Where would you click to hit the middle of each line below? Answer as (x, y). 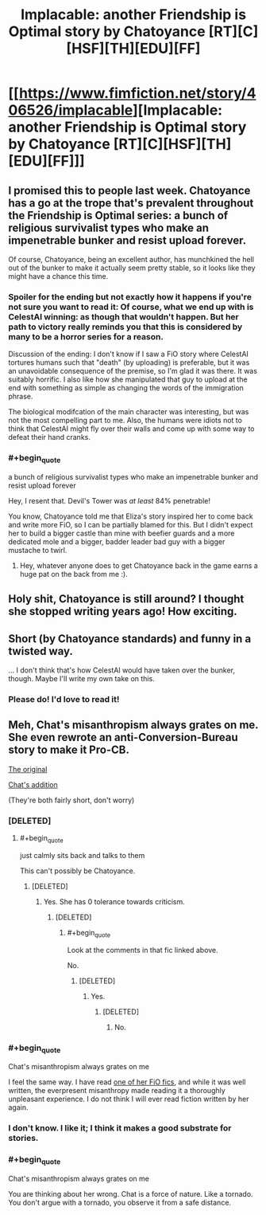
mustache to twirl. (38, 550)
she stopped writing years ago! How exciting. (123, 611)
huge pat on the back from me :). (74, 574)
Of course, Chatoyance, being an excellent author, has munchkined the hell (131, 259)
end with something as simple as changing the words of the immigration (126, 388)
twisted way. (41, 651)
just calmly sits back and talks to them (82, 855)
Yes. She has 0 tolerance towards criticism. (114, 901)
